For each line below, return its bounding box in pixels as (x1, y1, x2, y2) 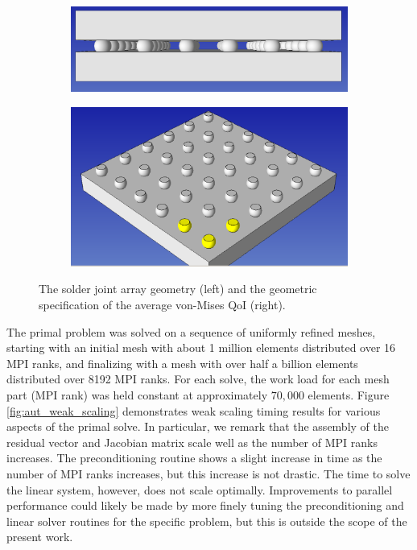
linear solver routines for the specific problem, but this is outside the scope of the (6, 512, 407, 529)
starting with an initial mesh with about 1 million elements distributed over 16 (6, 339, 396, 356)
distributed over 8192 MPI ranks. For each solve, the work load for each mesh (6, 370, 390, 387)
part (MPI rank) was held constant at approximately (6, 386, 268, 403)
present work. (6, 528, 73, 545)
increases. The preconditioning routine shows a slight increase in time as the (6, 449, 382, 466)
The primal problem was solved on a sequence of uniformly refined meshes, (6, 323, 376, 340)
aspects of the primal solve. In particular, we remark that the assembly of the (6, 418, 389, 435)
